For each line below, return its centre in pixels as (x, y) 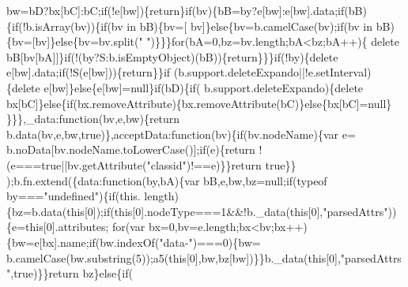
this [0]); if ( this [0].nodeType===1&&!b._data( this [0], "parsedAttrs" (227, 211)
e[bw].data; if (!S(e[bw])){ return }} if (89, 72)
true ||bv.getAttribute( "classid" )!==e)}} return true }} (169, 164)
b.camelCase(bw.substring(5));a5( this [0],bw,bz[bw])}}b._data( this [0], (174, 257)
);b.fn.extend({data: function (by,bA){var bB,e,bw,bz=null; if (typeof (167, 180)
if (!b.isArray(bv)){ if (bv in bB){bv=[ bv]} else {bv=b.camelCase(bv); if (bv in (193, 26)
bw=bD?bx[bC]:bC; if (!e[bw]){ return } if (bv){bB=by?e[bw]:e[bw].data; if (176, 10)
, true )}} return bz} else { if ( (72, 273)
